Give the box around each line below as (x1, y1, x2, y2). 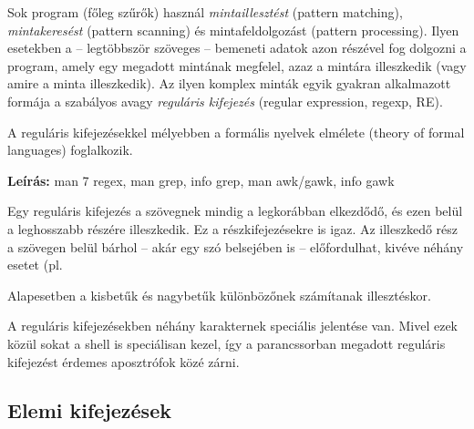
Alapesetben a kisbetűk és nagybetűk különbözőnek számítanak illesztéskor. (7, 285, 431, 304)
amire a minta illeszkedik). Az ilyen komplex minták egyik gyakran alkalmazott (7, 74, 451, 93)
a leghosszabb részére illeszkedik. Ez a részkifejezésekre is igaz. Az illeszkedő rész (7, 219, 459, 238)
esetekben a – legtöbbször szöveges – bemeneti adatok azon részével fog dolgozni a (7, 38, 467, 57)
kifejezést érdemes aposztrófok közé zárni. (7, 352, 240, 371)
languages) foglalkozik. (7, 140, 133, 159)
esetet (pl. (7, 255, 63, 274)
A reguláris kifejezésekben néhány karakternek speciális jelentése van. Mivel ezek (7, 316, 459, 335)
